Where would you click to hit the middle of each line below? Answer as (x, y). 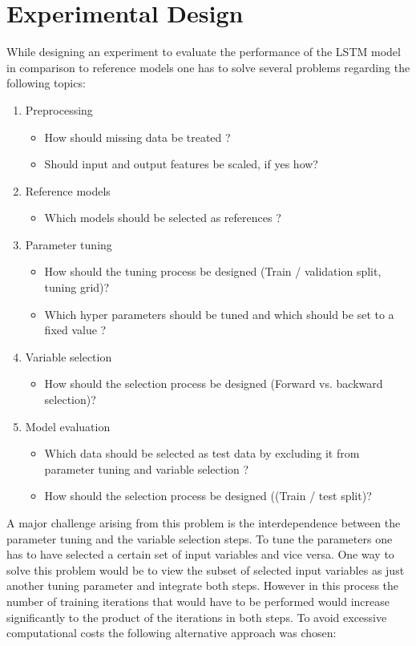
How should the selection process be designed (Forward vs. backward (214, 384)
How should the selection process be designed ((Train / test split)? (208, 496)
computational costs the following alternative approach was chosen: (172, 633)
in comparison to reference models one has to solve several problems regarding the (208, 67)
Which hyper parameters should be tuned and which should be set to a (219, 314)
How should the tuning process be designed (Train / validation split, (213, 271)
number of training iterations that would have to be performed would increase (198, 601)
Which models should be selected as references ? (163, 218)
